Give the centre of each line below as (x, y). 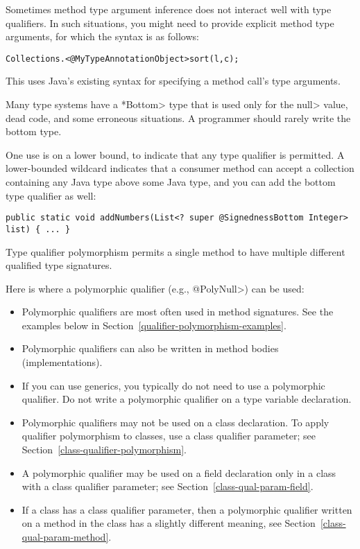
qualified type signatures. (59, 265)
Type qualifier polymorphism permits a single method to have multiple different (175, 251)
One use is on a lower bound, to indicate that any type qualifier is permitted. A (175, 154)
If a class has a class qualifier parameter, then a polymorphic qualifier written (187, 509)
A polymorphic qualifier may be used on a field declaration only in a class (179, 472)
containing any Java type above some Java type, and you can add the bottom (171, 182)
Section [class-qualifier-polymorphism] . (104, 450)
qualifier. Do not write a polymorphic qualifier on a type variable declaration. (187, 399)
